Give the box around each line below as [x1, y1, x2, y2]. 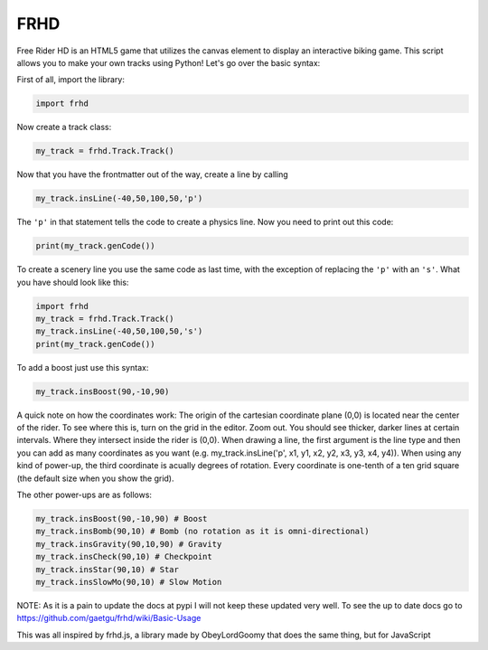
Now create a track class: [16, 122, 112, 133]
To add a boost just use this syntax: [16, 362, 149, 372]
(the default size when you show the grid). [16, 473, 174, 484]
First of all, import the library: [16, 74, 126, 85]
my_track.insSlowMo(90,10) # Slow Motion [35, 577, 222, 587]
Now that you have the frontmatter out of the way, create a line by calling [16, 169, 288, 180]
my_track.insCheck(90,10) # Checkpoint [35, 551, 212, 562]
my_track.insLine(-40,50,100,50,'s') [35, 326, 203, 336]
